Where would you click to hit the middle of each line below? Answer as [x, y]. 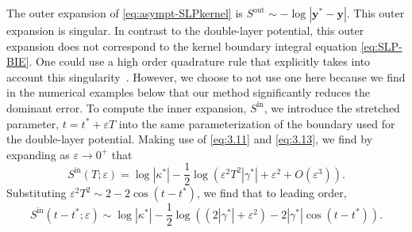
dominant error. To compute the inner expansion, [127, 107]
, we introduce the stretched [332, 107]
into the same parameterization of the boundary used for [257, 123]
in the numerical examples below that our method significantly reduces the [189, 92]
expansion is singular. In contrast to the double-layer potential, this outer [185, 30]
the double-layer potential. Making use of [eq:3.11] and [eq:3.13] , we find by [190, 139]
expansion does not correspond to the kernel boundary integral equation [182, 46]
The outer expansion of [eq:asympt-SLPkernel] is [125, 13]
